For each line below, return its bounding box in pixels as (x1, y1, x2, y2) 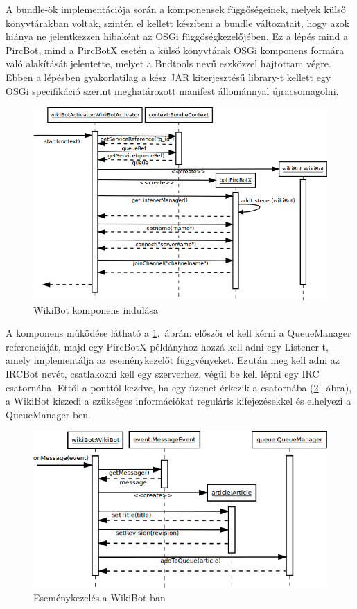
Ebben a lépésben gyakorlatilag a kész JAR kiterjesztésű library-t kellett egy (6, 69, 331, 84)
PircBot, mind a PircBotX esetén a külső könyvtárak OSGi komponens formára (6, 42, 345, 57)
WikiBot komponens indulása (33, 302, 159, 317)
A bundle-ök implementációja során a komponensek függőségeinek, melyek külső (6, 2, 346, 16)
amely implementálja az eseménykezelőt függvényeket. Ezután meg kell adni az (6, 353, 340, 367)
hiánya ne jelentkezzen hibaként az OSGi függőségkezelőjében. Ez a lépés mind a (6, 29, 348, 44)
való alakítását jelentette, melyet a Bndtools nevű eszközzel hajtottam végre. (6, 56, 331, 71)
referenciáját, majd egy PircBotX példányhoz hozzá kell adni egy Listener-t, (6, 339, 329, 353)
